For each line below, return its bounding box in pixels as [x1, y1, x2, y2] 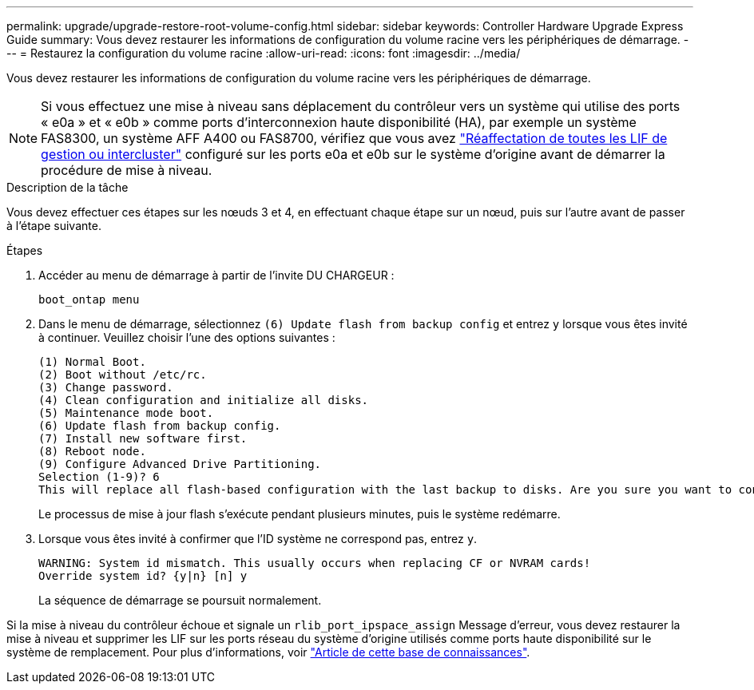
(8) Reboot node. [38, 445, 146, 458]
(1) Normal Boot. [38, 355, 146, 368]
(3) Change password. [38, 381, 173, 394]
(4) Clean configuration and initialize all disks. [38, 394, 369, 406]
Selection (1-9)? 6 [38, 470, 160, 483]
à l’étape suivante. [6, 219, 101, 232]
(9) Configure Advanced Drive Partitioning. [38, 458, 322, 470]
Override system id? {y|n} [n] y [38, 569, 248, 582]
